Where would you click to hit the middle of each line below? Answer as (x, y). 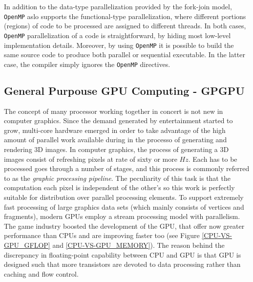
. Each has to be (213, 159)
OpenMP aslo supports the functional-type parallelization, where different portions (125, 16)
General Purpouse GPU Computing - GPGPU (124, 90)
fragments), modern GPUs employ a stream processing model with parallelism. (122, 216)
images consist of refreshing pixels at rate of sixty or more (91, 159)
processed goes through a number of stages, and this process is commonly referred (127, 168)
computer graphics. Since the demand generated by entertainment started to (118, 120)
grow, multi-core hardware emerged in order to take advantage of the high (115, 130)
